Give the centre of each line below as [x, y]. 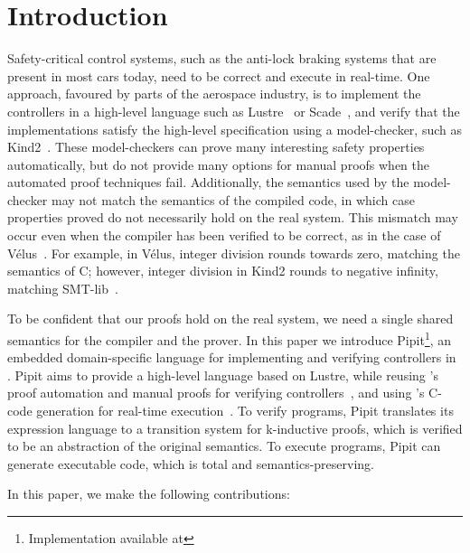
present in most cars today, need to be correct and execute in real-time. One [219, 75]
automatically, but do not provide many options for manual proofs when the [218, 164]
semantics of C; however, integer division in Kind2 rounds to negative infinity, [223, 271]
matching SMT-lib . [63, 288]
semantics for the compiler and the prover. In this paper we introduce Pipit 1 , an [230, 338]
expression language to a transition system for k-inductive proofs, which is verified [235, 428]
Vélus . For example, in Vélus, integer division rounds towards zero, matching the [234, 253]
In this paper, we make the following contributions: [149, 494]
